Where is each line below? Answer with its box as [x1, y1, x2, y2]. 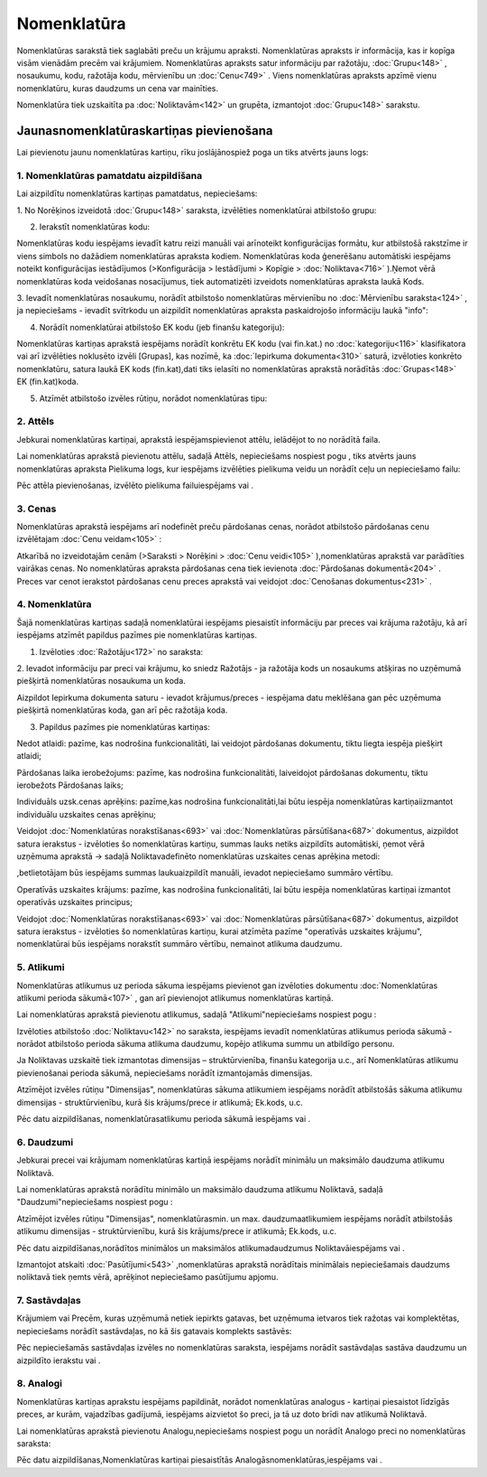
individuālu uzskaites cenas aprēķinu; [16, 809, 157, 819]
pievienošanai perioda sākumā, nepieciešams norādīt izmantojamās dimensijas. [16, 1067, 313, 1079]
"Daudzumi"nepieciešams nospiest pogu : [16, 1197, 173, 1208]
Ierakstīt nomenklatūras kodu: [39, 221, 151, 232]
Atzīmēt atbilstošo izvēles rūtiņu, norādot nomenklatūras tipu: [39, 393, 268, 404]
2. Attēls [16, 416, 54, 428]
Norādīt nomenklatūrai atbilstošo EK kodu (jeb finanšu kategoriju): [39, 322, 285, 332]
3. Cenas [16, 502, 57, 515]
